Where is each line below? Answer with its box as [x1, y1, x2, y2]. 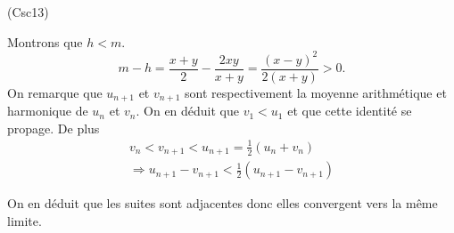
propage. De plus [7, 118, 100, 137]
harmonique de [7, 101, 88, 120]
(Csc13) [7, 3, 49, 20]
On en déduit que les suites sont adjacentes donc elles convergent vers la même [7, 194, 438, 213]
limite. [7, 212, 42, 230]
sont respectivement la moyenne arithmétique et [185, 83, 447, 101]
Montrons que [7, 32, 83, 51]
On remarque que [7, 83, 103, 101]
